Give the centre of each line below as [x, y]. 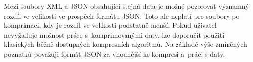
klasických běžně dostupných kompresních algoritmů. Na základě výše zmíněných [126, 44]
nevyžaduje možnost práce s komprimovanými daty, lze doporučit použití [114, 34]
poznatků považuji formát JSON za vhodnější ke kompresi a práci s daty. [114, 53]
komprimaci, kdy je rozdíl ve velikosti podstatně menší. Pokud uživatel [110, 25]
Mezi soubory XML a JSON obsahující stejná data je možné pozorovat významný [126, 6]
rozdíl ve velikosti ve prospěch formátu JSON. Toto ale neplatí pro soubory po [122, 15]
